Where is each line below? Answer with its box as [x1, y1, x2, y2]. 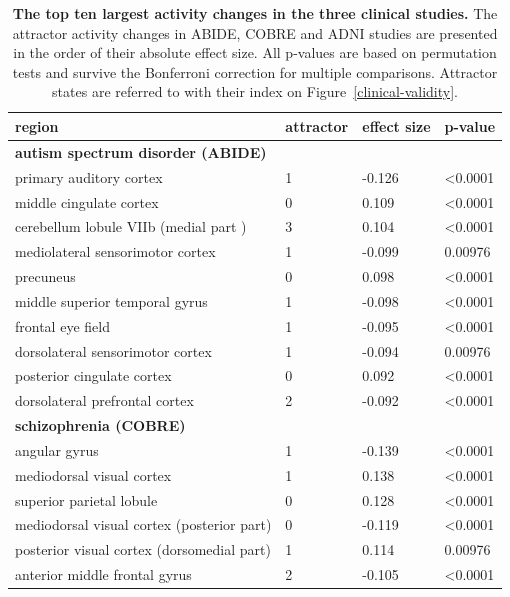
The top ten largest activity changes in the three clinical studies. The [12, 3, 498, 23]
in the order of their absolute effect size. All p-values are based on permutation [13, 42, 497, 63]
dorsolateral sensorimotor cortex [15, 340, 212, 361]
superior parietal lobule [15, 489, 158, 510]
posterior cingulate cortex [15, 365, 172, 386]
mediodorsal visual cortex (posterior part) [15, 514, 272, 535]
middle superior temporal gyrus [15, 290, 208, 311]
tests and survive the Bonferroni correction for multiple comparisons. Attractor [12, 61, 498, 82]
